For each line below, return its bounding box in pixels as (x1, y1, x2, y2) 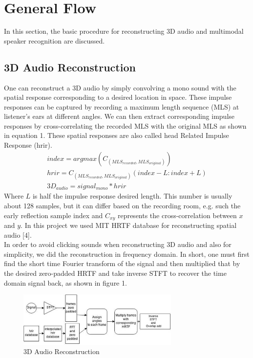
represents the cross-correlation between (117, 210, 237, 220)
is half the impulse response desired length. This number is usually (32, 191, 232, 201)
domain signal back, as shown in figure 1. (4, 277, 127, 288)
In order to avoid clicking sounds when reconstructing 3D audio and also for (4, 239, 232, 249)
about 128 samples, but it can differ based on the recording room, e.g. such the (4, 201, 241, 210)
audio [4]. (4, 229, 32, 240)
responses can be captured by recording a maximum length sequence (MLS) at (4, 101, 239, 112)
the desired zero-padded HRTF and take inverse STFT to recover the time (4, 268, 227, 278)
